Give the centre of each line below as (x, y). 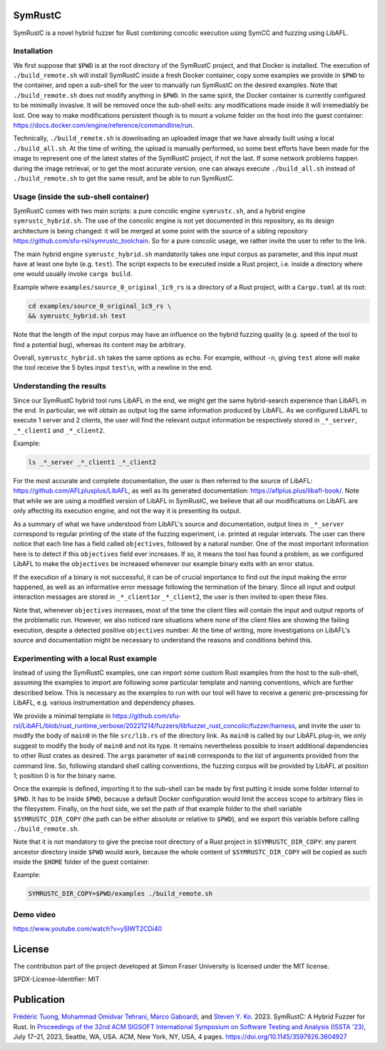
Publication (39, 1000)
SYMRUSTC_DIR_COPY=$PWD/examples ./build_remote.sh (120, 894)
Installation (33, 51)
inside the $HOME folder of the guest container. (81, 862)
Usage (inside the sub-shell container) (81, 196)
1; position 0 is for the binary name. (65, 775)
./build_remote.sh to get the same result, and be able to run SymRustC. (124, 178)
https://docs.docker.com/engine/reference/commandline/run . (103, 125)
